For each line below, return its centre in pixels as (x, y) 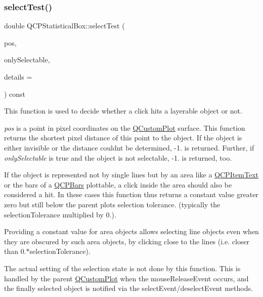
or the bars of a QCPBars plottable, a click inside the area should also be (118, 184)
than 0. (15, 251)
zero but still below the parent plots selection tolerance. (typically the (112, 204)
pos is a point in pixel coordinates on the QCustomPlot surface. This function (125, 127)
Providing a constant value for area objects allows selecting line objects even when (131, 231)
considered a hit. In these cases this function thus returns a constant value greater (131, 194)
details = (18, 77)
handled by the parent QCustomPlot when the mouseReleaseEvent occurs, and (126, 278)
